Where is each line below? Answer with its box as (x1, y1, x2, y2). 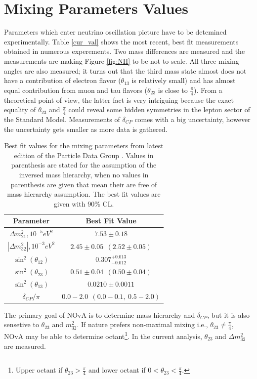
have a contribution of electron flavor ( (4, 75, 121, 85)
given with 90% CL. (53, 198, 114, 209)
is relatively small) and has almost (131, 75, 236, 85)
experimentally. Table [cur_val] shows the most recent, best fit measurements (4, 36, 239, 46)
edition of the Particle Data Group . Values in (14, 150, 154, 160)
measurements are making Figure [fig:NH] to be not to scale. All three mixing (4, 55, 239, 66)
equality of (4, 104, 36, 115)
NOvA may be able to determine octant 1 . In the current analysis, (4, 330, 202, 341)
